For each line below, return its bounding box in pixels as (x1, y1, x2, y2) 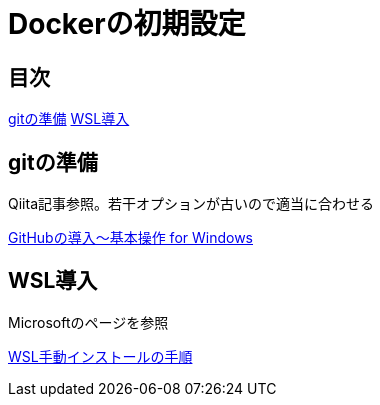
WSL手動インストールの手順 (8, 347, 193, 365)
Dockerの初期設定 (8, 7, 246, 41)
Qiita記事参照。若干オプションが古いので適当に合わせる (8, 195, 374, 213)
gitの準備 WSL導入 (8, 110, 130, 128)
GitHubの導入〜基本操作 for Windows (8, 229, 253, 247)
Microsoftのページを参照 (8, 313, 169, 331)
